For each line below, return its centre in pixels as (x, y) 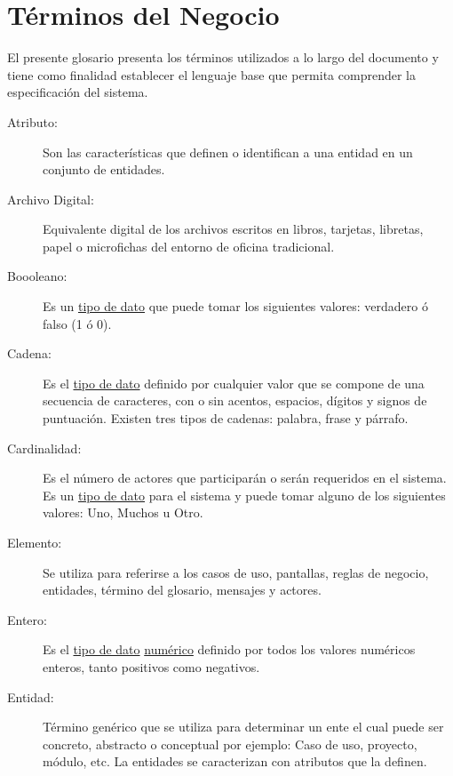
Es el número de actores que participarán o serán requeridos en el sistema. (245, 478)
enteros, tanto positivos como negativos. (151, 666)
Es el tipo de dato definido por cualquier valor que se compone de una (234, 383)
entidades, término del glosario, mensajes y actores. (182, 590)
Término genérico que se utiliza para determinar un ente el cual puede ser (243, 727)
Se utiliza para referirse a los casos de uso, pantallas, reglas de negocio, (236, 572)
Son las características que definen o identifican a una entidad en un (228, 152)
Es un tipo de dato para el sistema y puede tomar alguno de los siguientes (244, 495)
